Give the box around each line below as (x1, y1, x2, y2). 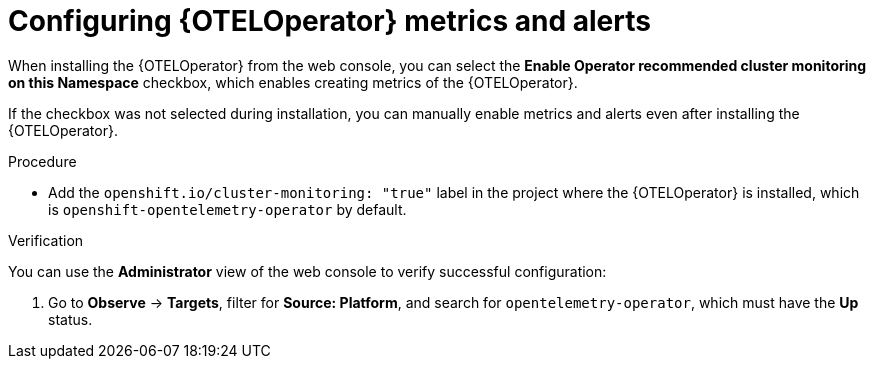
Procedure (8, 152, 77, 170)
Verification (8, 231, 84, 249)
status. (48, 310, 93, 328)
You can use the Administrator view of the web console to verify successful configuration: (8, 262, 607, 280)
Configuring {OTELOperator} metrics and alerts (8, 4, 651, 38)
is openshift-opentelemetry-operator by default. (48, 200, 407, 218)
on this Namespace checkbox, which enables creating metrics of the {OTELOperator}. (8, 73, 578, 91)
